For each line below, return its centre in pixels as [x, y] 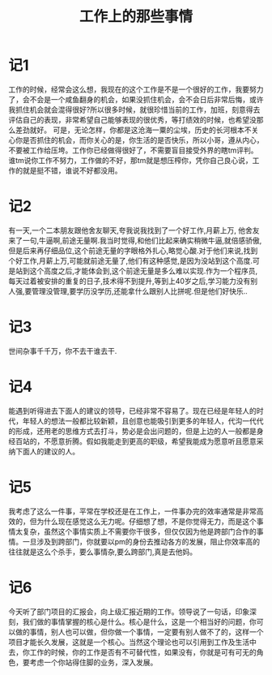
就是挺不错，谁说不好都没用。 [72, 170]
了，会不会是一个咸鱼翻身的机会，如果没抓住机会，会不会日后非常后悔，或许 [136, 99]
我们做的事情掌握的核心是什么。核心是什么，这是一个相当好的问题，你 [139, 621]
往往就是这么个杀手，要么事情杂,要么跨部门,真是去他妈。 [103, 552]
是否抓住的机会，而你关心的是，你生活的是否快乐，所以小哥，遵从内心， [143, 140]
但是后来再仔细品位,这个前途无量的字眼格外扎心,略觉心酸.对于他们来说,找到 [133, 250]
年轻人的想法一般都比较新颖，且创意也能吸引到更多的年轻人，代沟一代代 [143, 421]
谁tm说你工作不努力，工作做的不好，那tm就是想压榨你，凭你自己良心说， [130, 160]
